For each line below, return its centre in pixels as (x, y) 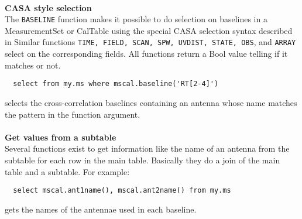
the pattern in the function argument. (73, 114)
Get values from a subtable (61, 137)
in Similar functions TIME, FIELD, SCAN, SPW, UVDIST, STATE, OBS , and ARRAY (150, 42)
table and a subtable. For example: (67, 171)
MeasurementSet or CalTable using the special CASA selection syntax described (149, 30)
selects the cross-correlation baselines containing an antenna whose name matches (151, 102)
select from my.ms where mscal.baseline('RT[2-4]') (116, 84)
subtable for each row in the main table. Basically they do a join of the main (143, 160)
